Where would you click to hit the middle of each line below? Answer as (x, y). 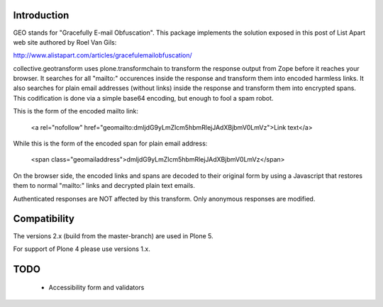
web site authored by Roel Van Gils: (65, 42)
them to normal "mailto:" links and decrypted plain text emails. (104, 186)
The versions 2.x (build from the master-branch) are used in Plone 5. (113, 236)
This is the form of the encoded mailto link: (76, 111)
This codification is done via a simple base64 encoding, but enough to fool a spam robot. (143, 98)
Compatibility (44, 219)
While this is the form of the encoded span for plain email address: (110, 144)
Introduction (41, 15)
